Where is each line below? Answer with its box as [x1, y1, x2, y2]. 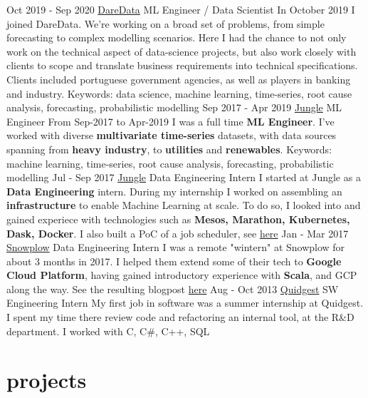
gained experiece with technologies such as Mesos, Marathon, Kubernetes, [6, 211, 350, 226]
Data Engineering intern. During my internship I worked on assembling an [6, 183, 342, 198]
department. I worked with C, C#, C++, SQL [6, 323, 210, 338]
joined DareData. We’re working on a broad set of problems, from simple [6, 16, 325, 31]
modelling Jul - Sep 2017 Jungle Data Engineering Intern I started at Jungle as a [6, 170, 361, 185]
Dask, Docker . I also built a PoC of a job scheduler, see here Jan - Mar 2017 [6, 225, 349, 240]
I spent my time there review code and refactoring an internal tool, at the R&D [6, 310, 354, 325]
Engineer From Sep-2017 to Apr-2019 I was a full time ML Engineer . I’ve [6, 113, 335, 128]
